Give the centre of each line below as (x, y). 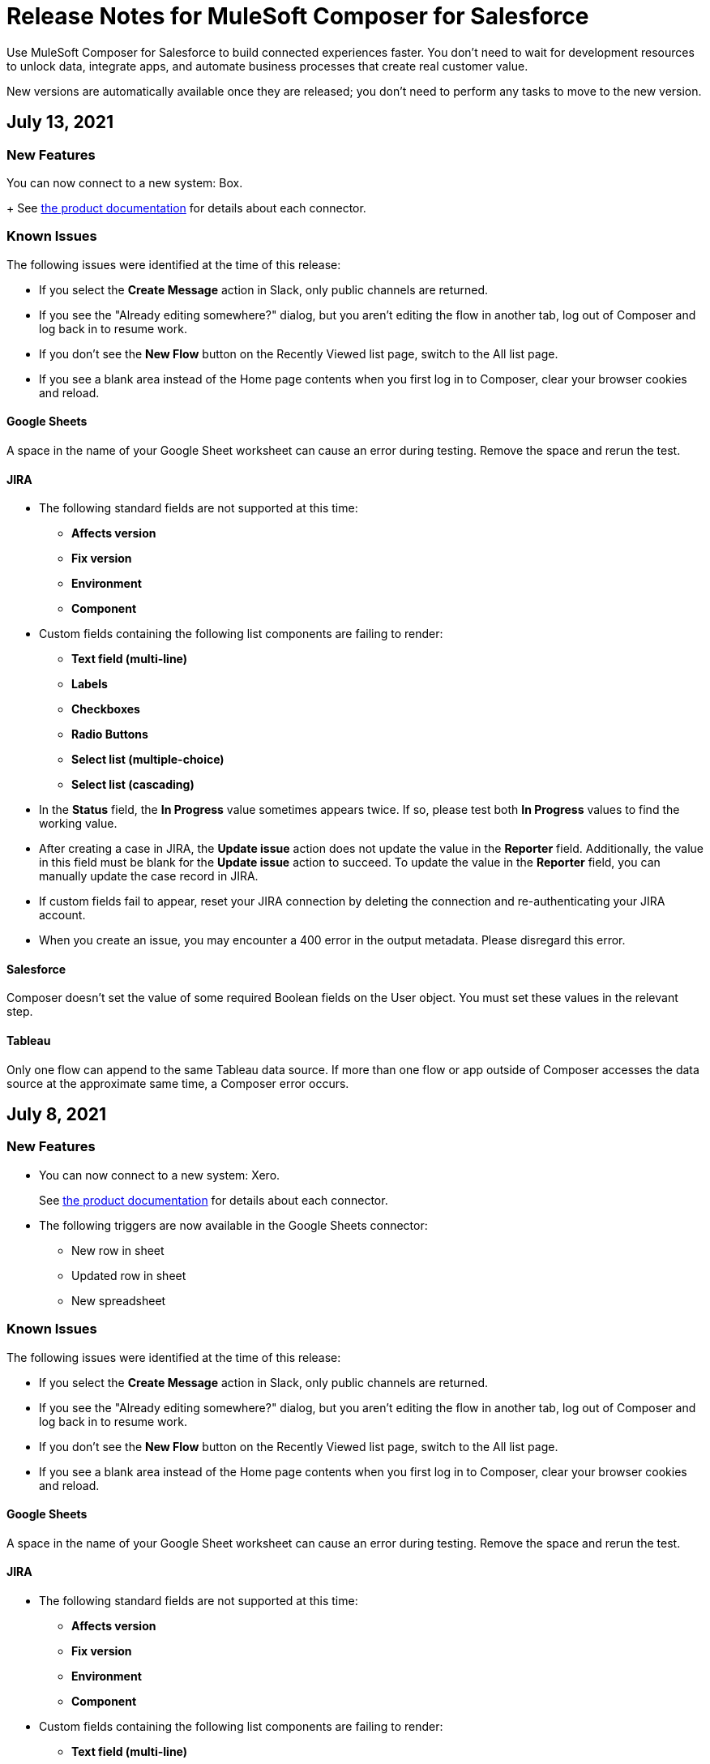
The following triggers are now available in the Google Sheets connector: (233, 1225)
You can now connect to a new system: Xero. (160, 1175)
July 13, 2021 (60, 122)
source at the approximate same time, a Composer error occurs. (178, 1083)
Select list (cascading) (133, 785)
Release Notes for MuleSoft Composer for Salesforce (298, 16)
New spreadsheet (119, 1300)
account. (62, 915)
